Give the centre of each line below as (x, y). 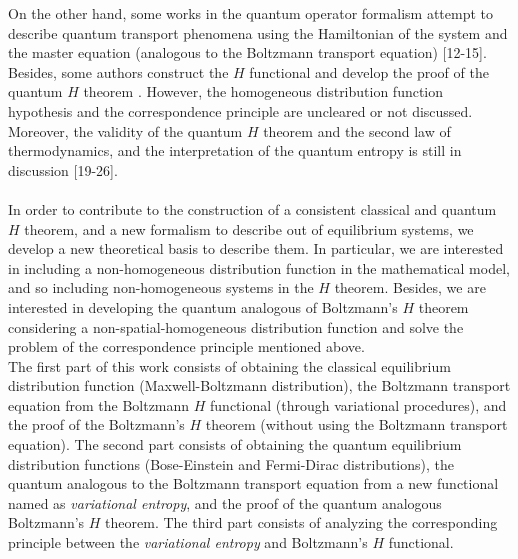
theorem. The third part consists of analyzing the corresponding (301, 522)
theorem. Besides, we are (410, 287)
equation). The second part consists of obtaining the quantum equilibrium (235, 444)
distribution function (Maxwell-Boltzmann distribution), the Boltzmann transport (259, 385)
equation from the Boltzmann (99, 404)
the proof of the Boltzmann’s (96, 424)
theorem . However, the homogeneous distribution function (263, 91)
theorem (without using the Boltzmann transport (356, 424)
